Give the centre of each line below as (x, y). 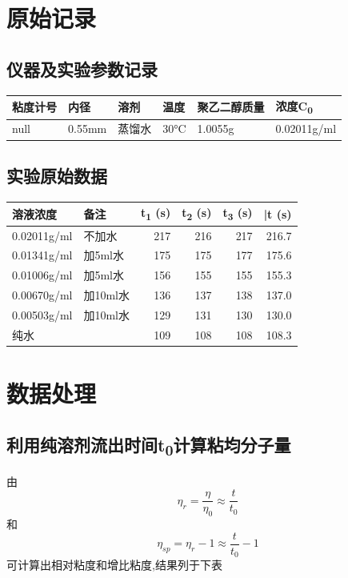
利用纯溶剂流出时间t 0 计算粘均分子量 (149, 446)
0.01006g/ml (42, 275)
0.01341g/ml (42, 255)
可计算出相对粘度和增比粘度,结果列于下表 (114, 565)
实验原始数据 (57, 175)
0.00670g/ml (42, 295)
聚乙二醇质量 (231, 107)
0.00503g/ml (42, 315)
